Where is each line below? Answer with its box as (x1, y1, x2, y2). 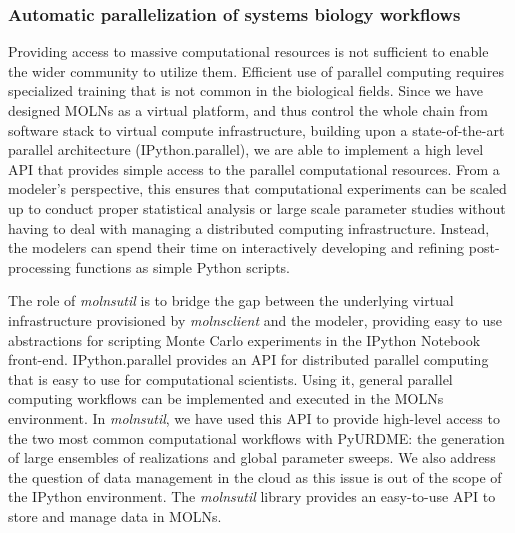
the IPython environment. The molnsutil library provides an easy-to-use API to (8, 486, 496, 507)
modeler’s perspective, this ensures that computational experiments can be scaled (8, 178, 507, 199)
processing (8, 256, 71, 277)
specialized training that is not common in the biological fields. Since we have (8, 80, 484, 101)
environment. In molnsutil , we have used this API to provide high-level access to (8, 407, 500, 428)
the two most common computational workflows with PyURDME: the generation (8, 427, 505, 448)
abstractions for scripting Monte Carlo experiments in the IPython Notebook (8, 329, 481, 350)
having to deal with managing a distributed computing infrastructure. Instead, (8, 217, 490, 238)
